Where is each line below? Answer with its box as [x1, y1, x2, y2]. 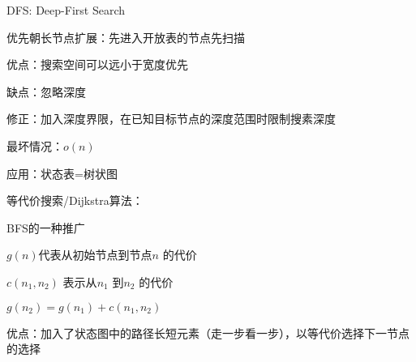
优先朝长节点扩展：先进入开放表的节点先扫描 [6, 28, 245, 45]
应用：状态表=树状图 [6, 164, 118, 181]
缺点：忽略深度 [6, 83, 86, 100]
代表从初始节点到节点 [38, 246, 152, 263]
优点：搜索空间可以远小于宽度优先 [6, 56, 188, 73]
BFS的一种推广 [6, 219, 85, 236]
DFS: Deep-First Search [6, 2, 125, 18]
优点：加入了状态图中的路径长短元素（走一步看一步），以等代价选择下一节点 [6, 324, 410, 341]
